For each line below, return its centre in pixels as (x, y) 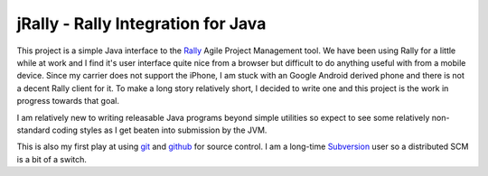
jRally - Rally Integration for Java (141, 23)
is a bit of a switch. (52, 159)
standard (33, 130)
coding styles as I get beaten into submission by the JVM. (160, 130)
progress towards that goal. (68, 101)
